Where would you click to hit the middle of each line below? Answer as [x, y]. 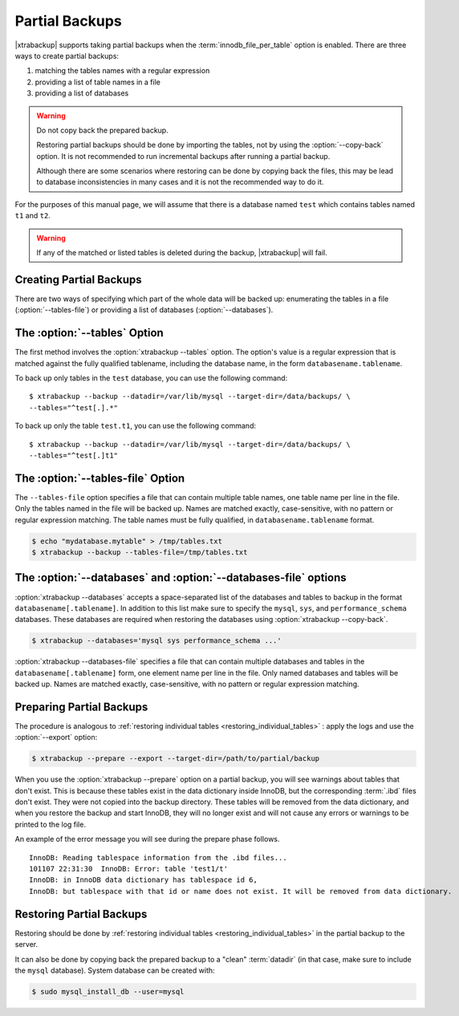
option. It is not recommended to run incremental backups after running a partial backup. [183, 156]
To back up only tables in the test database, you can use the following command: [151, 378]
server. [26, 945]
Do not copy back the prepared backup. [102, 130]
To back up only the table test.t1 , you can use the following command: [136, 426]
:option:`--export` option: [56, 738]
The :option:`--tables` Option [89, 333]
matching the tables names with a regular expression [122, 71]
